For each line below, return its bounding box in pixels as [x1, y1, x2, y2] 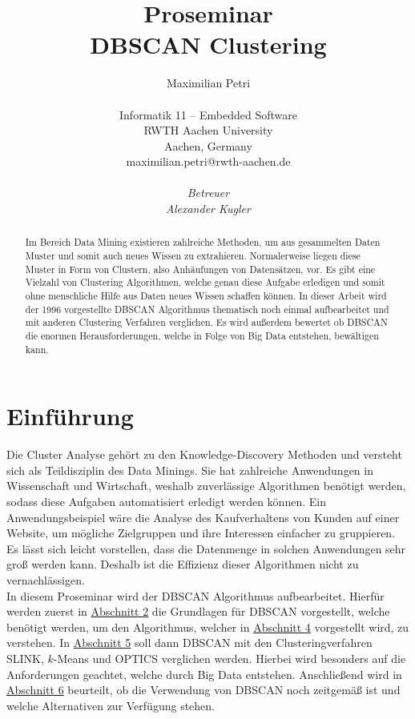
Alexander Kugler [166, 200, 251, 217]
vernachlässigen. [6, 572, 85, 588]
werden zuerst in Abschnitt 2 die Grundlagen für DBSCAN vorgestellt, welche [6, 603, 390, 620]
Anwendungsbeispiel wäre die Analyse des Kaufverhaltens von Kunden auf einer [6, 508, 400, 525]
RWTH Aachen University [143, 122, 273, 139]
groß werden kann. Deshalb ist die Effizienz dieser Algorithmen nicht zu [6, 556, 359, 572]
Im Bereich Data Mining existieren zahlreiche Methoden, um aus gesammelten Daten [25, 235, 381, 249]
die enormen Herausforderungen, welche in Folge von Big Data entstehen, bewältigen [25, 329, 379, 343]
